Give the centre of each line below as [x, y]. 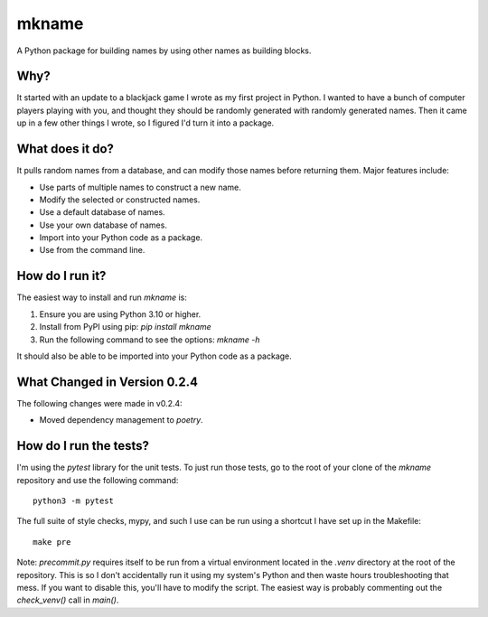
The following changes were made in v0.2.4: [99, 403]
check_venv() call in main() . [68, 600]
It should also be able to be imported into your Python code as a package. [155, 356]
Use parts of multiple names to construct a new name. [140, 187]
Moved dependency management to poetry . [121, 420]
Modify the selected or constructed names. [120, 200]
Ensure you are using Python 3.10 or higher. [120, 314]
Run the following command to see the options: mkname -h [150, 340]
